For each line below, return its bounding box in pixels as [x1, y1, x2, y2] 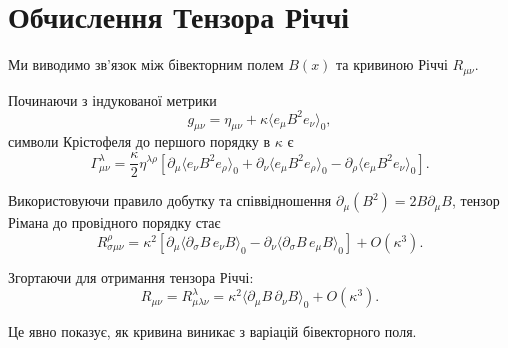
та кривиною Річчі [336, 54, 448, 75]
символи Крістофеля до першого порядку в [8, 131, 271, 152]
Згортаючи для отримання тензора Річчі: [8, 266, 254, 287]
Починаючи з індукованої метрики [8, 89, 217, 110]
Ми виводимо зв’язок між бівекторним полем [8, 54, 284, 75]
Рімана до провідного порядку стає [8, 212, 221, 233]
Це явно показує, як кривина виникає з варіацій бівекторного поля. [8, 321, 417, 342]
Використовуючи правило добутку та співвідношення [8, 190, 332, 211]
